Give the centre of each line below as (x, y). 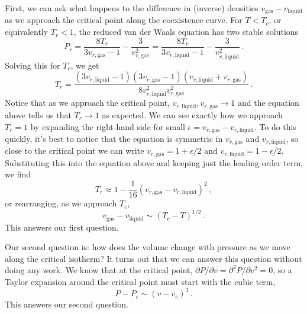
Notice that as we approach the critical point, (87, 103)
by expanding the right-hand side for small (108, 126)
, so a (282, 270)
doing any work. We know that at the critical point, (99, 270)
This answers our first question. (62, 227)
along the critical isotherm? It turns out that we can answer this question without (153, 258)
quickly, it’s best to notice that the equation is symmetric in (114, 138)
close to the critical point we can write (75, 150)
